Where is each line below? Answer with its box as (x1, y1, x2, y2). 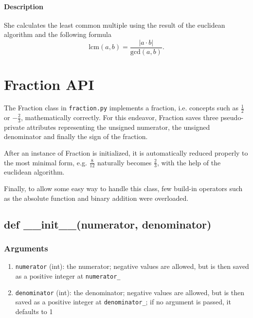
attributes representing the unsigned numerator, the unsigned (27, 122, 210, 132)
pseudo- (220, 112, 244, 122)
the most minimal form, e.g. (4, 157, 87, 167)
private (4, 122, 25, 132)
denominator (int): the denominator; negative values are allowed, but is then (15, 287, 244, 297)
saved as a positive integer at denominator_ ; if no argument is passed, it (15, 297, 231, 307)
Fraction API (4, 74, 94, 94)
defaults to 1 (15, 306, 53, 316)
